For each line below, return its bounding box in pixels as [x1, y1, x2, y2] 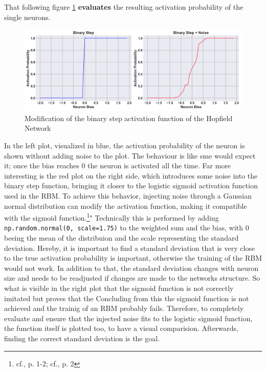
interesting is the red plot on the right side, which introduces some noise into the [4, 170, 258, 181]
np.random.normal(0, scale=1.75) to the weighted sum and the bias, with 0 [4, 222, 249, 233]
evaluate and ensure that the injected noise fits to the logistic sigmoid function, [4, 312, 253, 323]
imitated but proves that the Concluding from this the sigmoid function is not [4, 292, 249, 303]
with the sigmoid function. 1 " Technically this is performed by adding [4, 211, 219, 223]
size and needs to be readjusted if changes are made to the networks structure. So [4, 272, 260, 283]
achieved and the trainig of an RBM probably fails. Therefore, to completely [4, 303, 244, 314]
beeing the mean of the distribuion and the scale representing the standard [4, 232, 239, 243]
